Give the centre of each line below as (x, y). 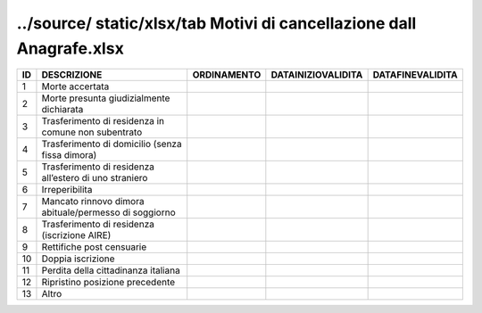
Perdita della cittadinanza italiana (111, 270)
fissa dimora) (69, 155)
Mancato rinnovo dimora (93, 202)
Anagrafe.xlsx (70, 48)
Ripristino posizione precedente (108, 283)
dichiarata (62, 110)
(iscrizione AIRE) (76, 235)
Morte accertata (75, 86)
